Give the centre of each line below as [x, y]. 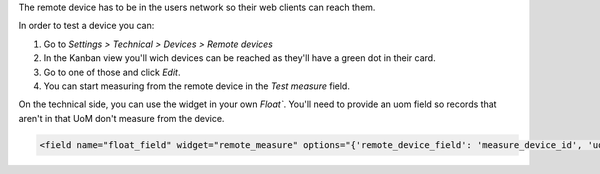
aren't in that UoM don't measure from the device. [121, 118]
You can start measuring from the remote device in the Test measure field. [196, 86]
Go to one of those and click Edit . [112, 72]
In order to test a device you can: [86, 26]
